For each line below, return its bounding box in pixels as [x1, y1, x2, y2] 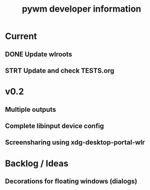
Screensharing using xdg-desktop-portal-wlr [5, 138, 145, 147]
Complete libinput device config [5, 121, 104, 130]
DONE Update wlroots [5, 50, 72, 58]
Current [5, 31, 37, 42]
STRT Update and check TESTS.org [5, 67, 115, 75]
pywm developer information [21, 3, 142, 15]
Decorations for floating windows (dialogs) [5, 177, 137, 185]
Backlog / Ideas [5, 158, 69, 169]
